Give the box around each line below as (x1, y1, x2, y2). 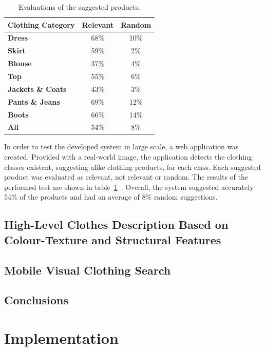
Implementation (4, 327, 119, 348)
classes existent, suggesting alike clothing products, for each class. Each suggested (4, 161, 261, 172)
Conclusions (4, 292, 69, 308)
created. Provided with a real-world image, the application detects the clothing (4, 151, 253, 162)
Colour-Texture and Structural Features (4, 231, 221, 247)
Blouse (8, 58, 32, 69)
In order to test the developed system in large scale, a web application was (4, 141, 239, 152)
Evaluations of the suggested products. (18, 2, 140, 12)
